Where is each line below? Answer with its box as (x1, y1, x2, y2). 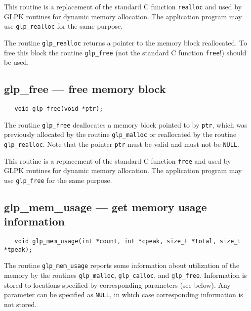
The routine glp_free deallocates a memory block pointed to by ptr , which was (4, 119, 248, 130)
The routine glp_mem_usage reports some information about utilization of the (4, 260, 240, 270)
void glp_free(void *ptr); (14, 105, 103, 113)
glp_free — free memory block (4, 81, 166, 96)
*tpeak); (4, 246, 33, 253)
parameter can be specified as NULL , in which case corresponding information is (4, 289, 243, 300)
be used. (4, 57, 29, 67)
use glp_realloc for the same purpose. (4, 21, 123, 31)
